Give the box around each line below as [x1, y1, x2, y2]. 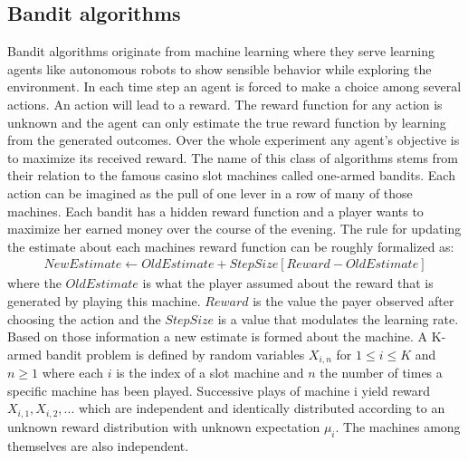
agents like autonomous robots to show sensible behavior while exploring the [7, 59, 432, 78]
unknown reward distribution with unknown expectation [7, 417, 320, 436]
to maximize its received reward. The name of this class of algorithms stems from [7, 148, 459, 167]
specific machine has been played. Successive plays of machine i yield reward [7, 380, 431, 399]
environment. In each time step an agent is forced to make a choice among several [7, 77, 462, 96]
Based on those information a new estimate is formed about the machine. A [7, 327, 428, 346]
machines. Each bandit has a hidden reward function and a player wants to [7, 201, 424, 220]
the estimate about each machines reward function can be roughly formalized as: [7, 236, 454, 255]
